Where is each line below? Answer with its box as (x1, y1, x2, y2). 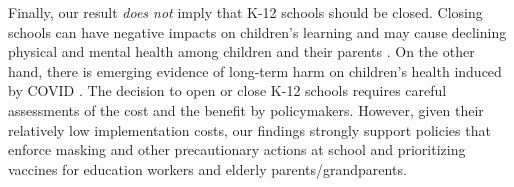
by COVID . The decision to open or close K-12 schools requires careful (8, 80, 447, 101)
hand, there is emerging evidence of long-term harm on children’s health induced (8, 60, 502, 81)
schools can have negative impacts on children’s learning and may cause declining (8, 21, 507, 42)
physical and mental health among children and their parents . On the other (8, 41, 475, 62)
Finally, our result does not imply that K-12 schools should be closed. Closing (8, 2, 483, 22)
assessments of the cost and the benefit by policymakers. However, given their (8, 99, 484, 120)
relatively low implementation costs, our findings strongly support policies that (8, 119, 491, 140)
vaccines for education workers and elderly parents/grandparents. (8, 158, 407, 179)
